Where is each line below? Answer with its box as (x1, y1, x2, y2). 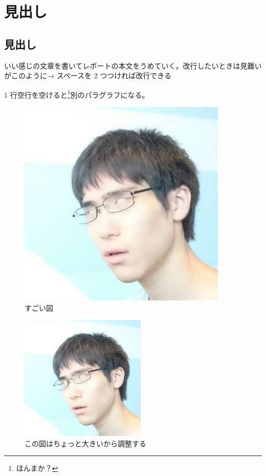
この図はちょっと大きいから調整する (25, 438, 146, 448)
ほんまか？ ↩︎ (16, 463, 58, 473)
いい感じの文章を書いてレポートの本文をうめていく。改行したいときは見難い (4, 60, 262, 71)
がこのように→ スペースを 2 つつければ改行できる (4, 70, 172, 81)
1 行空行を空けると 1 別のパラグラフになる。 (4, 88, 149, 100)
